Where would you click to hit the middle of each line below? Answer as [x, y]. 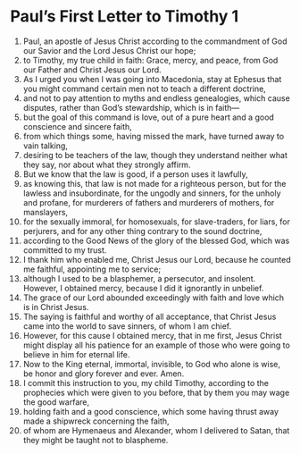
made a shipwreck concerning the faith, [96, 421]
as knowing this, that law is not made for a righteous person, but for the [154, 183]
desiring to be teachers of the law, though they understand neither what [155, 155]
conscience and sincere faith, [77, 126]
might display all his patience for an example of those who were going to [157, 345]
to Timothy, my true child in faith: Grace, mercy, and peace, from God [150, 60]
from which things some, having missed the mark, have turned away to [154, 136]
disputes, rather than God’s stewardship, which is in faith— [131, 107]
